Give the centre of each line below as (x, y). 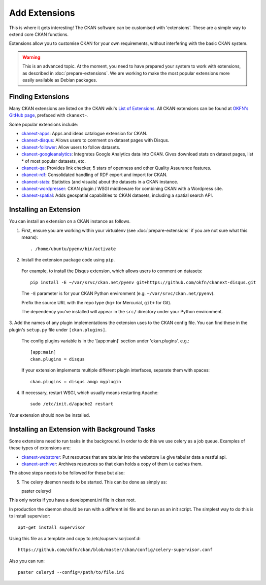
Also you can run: (27, 561)
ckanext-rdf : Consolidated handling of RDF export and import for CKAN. (94, 175)
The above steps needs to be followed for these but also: (67, 473)
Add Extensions (42, 13)
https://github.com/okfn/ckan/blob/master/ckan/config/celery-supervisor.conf (115, 550)
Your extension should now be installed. (50, 415)
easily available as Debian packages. (60, 80)
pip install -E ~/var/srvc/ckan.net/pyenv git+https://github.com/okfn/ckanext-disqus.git (143, 282)
